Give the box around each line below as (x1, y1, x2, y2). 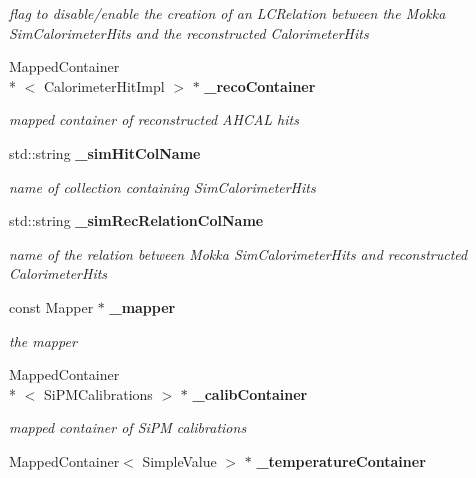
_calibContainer (192, 383, 308, 404)
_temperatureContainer (256, 450, 426, 471)
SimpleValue (142, 450, 217, 471)
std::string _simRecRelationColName (9, 210, 264, 231)
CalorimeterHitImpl (43, 75, 165, 96)
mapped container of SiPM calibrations (9, 417, 247, 438)
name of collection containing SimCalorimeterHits (9, 176, 316, 197)
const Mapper (9, 296, 94, 317)
